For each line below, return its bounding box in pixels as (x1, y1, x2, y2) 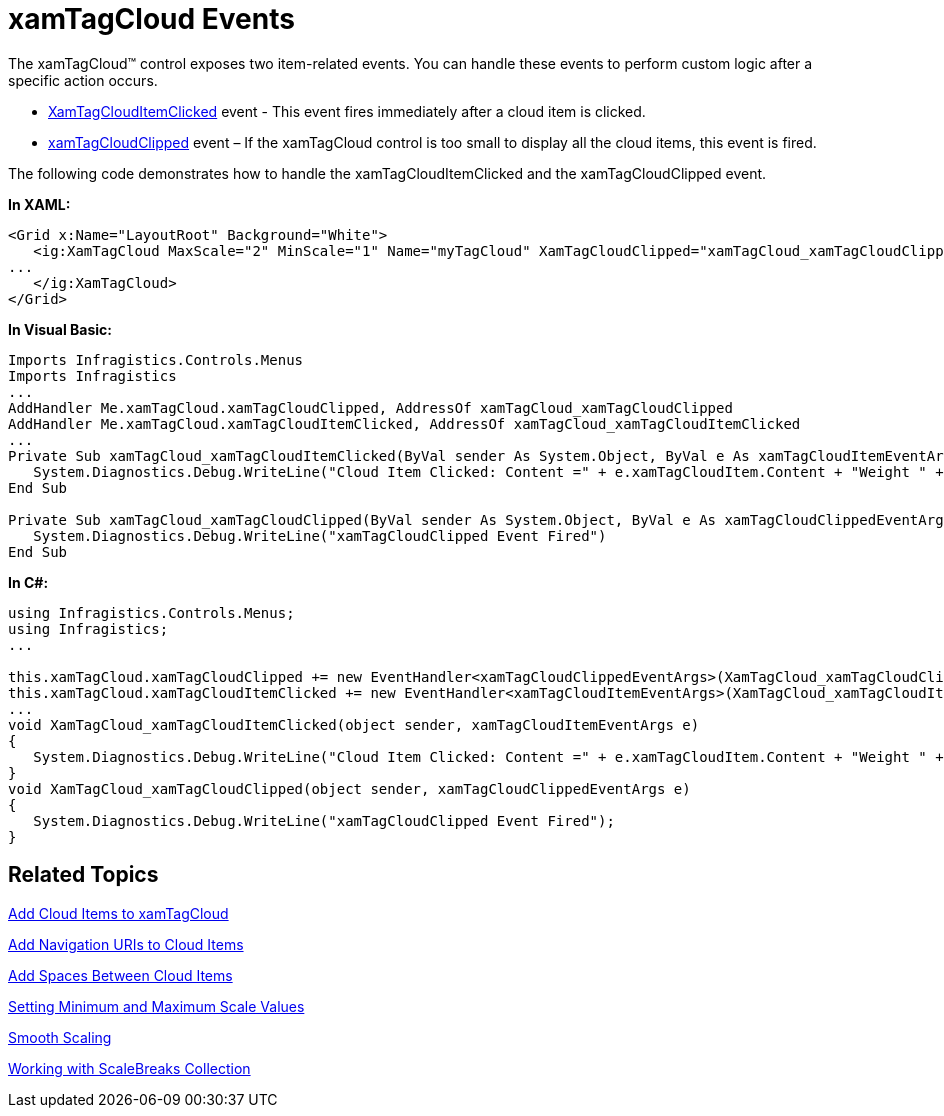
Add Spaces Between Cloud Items (8, 966, 233, 984)
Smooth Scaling (8, 1028, 112, 1046)
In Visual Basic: (8, 320, 112, 338)
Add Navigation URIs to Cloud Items (8, 935, 244, 953)
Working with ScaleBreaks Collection (8, 1059, 251, 1077)
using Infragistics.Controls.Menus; (8, 604, 295, 621)
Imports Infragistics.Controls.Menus (8, 351, 304, 368)
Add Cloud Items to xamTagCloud (8, 904, 229, 922)
